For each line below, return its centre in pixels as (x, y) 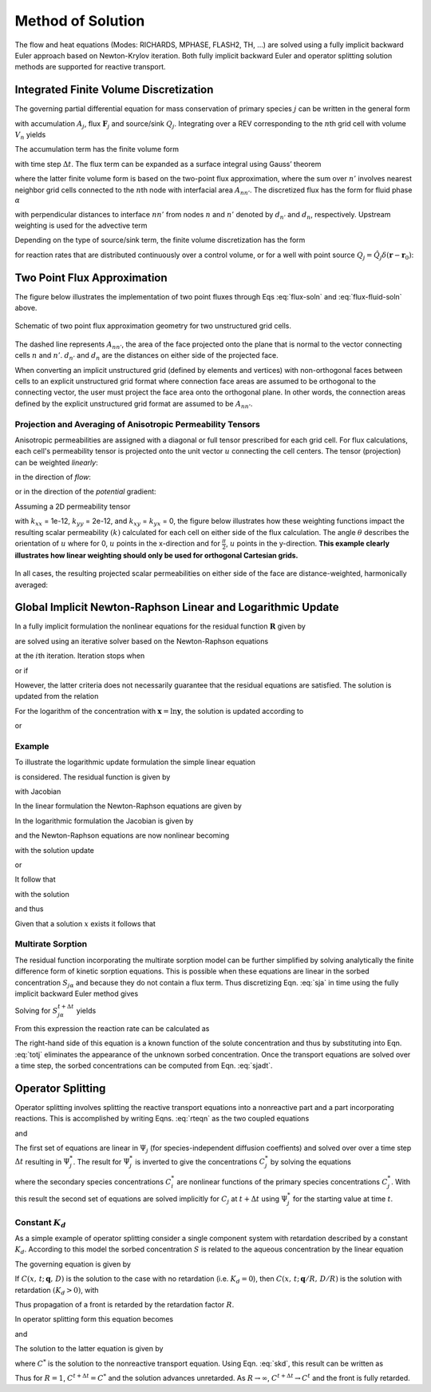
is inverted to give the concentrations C (200, 1161)
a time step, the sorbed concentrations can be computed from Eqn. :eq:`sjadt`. (144, 1065)
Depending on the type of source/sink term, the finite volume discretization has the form (160, 240)
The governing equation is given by (73, 1264)
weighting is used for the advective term (81, 225)
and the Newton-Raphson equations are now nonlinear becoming (122, 835)
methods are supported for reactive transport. (91, 67)
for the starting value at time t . (343, 1199)
